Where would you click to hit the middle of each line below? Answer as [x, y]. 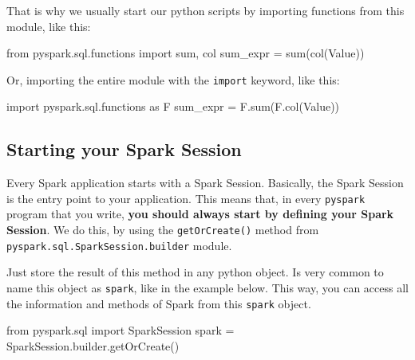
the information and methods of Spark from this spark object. [159, 303]
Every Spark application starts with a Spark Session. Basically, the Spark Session [205, 183]
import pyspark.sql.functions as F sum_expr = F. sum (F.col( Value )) [173, 106]
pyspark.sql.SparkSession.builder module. [119, 245]
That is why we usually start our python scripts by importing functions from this [206, 10]
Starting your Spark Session [124, 149]
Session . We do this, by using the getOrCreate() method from [163, 230]
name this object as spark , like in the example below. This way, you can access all [207, 287]
